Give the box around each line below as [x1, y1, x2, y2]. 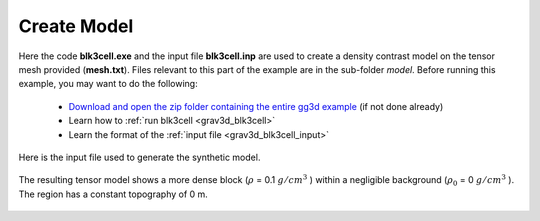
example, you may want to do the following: [18, 78, 199, 90]
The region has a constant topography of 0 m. [18, 188, 209, 200]
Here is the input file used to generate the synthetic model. [18, 151, 261, 163]
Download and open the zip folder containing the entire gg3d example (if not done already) [68, 100, 444, 112]
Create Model [18, 15, 134, 37]
